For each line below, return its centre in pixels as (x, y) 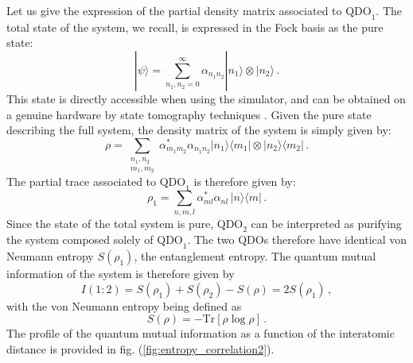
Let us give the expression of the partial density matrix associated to (174, 10)
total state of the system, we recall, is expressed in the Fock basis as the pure (195, 27)
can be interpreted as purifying (326, 223)
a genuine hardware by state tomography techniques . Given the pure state (189, 114)
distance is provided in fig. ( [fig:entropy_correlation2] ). (140, 349)
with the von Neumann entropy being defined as (124, 305)
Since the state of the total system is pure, (110, 223)
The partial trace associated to (82, 181)
